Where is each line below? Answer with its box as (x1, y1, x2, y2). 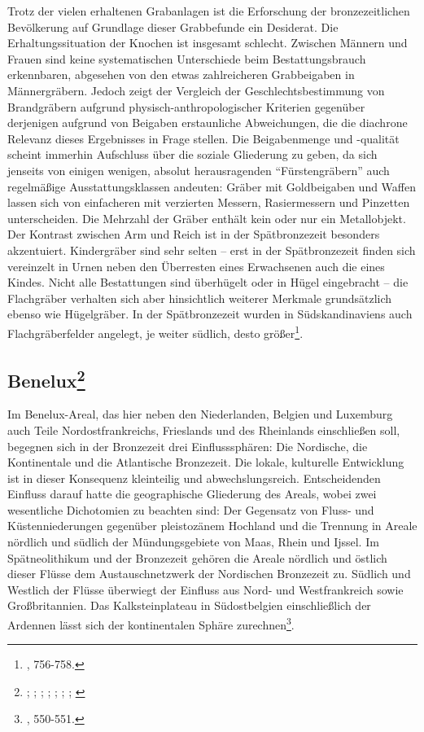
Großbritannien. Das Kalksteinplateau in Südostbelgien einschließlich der (7, 597, 371, 614)
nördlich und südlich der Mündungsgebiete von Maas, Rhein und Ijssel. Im (7, 533, 379, 550)
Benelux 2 (7, 364, 85, 392)
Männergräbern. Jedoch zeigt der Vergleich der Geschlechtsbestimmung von (7, 81, 385, 99)
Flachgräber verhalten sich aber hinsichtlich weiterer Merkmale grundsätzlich (7, 289, 392, 306)
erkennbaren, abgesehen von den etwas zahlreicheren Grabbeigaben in (7, 66, 355, 83)
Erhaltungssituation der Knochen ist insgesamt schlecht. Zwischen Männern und (7, 34, 408, 51)
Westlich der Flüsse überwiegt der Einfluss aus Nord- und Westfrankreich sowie (7, 581, 404, 598)
